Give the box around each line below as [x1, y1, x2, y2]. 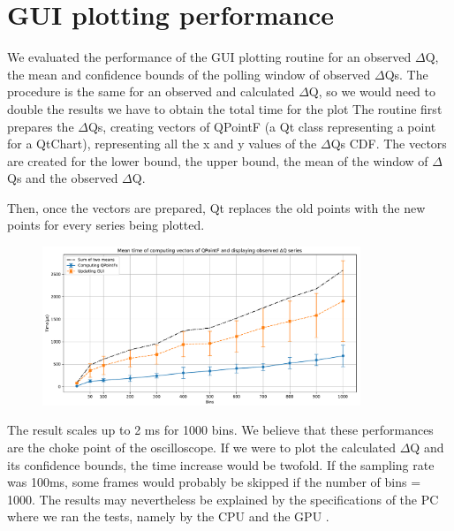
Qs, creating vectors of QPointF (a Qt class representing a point [87, 117, 436, 135]
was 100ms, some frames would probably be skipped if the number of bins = [7, 473, 421, 491]
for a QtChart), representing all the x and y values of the [7, 134, 317, 153]
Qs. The [384, 64, 428, 83]
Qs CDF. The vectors [330, 134, 447, 153]
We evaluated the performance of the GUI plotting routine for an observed [7, 48, 412, 66]
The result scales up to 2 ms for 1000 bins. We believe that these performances [7, 421, 434, 439]
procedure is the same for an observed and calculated [7, 82, 295, 101]
